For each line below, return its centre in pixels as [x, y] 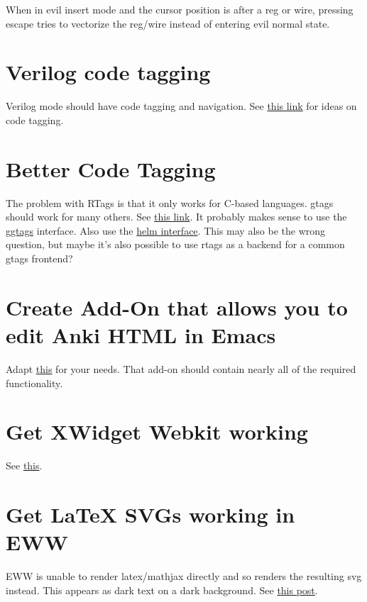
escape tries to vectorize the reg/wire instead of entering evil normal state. [168, 23]
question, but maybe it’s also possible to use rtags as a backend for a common [175, 244]
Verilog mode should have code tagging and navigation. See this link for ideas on [181, 106]
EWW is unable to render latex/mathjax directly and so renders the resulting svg [184, 576]
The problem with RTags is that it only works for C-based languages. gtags [170, 202]
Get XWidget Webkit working [157, 431]
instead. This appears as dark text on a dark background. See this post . [162, 590]
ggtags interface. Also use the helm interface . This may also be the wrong [166, 230]
